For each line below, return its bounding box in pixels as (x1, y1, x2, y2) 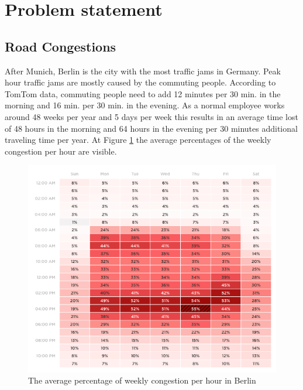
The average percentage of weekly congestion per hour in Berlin (28, 374, 256, 386)
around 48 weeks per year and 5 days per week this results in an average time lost (5, 110, 298, 122)
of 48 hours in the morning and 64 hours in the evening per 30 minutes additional (5, 122, 298, 134)
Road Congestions (5, 37, 116, 55)
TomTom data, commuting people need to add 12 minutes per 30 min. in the (5, 87, 281, 100)
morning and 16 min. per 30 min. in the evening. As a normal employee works (5, 99, 285, 111)
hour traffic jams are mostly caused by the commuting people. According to (5, 76, 276, 88)
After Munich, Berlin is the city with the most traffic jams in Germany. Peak (5, 64, 281, 77)
